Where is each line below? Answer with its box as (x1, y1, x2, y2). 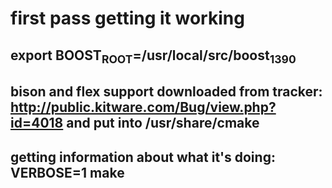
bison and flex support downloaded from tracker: (10, 83, 323, 101)
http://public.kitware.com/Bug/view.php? (10, 99, 277, 116)
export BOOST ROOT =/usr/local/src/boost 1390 (10, 47, 297, 66)
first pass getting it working (10, 7, 245, 30)
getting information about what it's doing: (10, 148, 276, 166)
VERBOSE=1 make (10, 164, 125, 181)
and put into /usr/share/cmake (66, 115, 260, 132)
